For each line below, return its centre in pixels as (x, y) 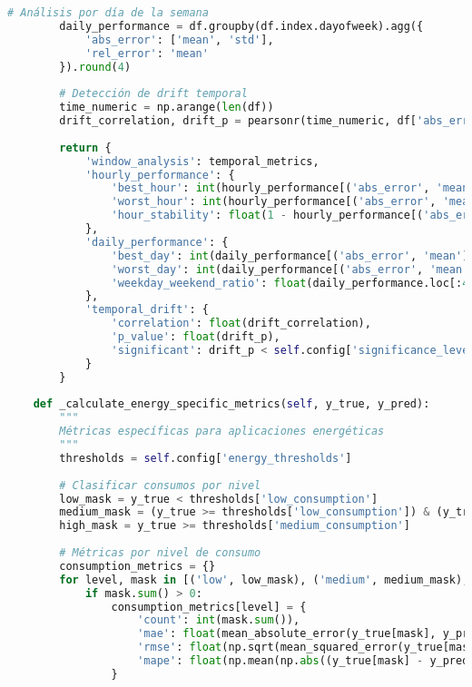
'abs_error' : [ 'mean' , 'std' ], (179, 39)
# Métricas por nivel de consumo (160, 553)
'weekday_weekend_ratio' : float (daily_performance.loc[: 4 (290, 283)
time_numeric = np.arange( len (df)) (167, 108)
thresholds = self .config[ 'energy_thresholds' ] (206, 458)
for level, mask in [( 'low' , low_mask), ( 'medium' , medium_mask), (264, 579)
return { (85, 147)
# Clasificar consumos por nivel (160, 485)
